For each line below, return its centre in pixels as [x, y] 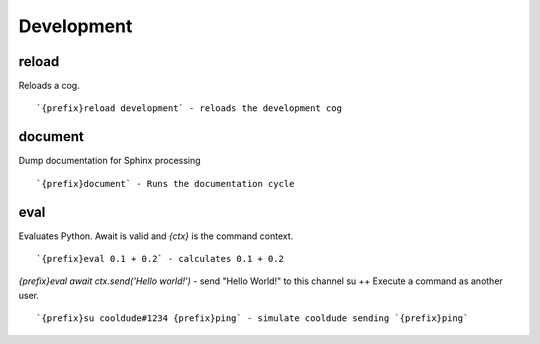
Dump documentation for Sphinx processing [109, 161]
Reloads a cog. [49, 86]
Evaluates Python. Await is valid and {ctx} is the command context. [156, 236]
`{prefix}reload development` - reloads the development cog [189, 108]
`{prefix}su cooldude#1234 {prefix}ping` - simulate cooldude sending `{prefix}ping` [252, 318]
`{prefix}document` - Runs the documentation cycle [165, 183]
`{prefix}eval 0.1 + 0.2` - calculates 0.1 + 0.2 [160, 259]
